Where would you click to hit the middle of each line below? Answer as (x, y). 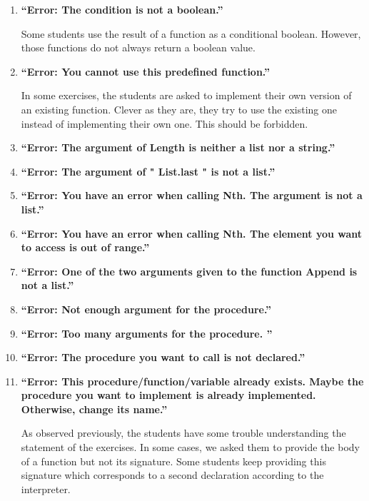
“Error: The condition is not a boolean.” (122, 9)
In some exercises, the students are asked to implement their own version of (186, 95)
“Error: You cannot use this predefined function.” (146, 71)
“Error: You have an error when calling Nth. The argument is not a (192, 195)
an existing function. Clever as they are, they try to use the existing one (179, 109)
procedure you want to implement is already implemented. (168, 395)
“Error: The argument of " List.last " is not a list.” (148, 171)
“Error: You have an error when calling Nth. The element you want (192, 233)
